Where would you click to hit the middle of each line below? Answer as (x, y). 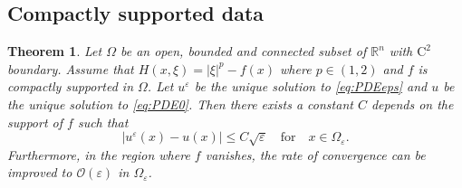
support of (35, 122)
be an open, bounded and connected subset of (243, 51)
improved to (40, 172)
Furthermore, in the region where (99, 154)
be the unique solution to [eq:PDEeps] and (311, 86)
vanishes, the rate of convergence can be (315, 154)
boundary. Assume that (71, 68)
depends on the (412, 103)
